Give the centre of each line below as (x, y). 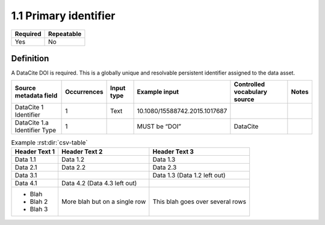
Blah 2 (39, 202)
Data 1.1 (25, 159)
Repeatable (65, 34)
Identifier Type (36, 131)
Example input (158, 92)
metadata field (36, 96)
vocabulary (251, 92)
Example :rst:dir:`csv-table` (50, 143)
